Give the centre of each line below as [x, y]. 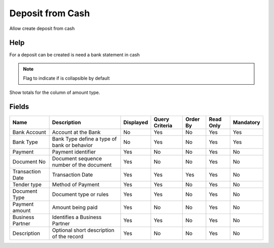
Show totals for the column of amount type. [55, 92]
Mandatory [247, 122]
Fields [19, 107]
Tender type [27, 184]
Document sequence [77, 158]
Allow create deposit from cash [42, 28]
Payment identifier [74, 152]
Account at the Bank [76, 132]
